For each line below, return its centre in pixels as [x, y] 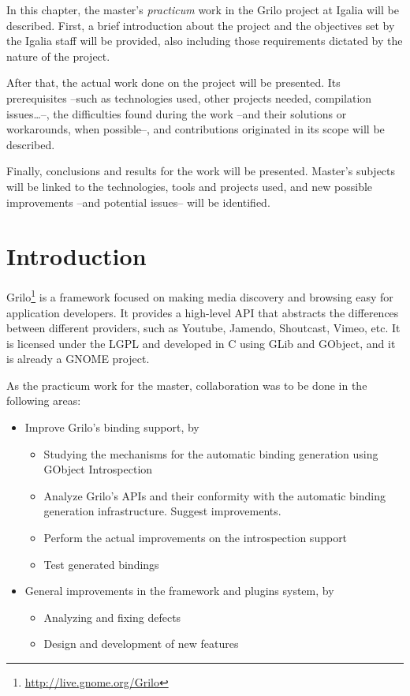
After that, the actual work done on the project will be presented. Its [173, 82]
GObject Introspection [98, 469]
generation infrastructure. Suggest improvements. [162, 511]
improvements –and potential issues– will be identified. [138, 202]
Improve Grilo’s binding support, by [112, 427]
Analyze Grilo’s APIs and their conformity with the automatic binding [215, 495]
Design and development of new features [141, 644]
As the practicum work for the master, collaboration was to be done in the [187, 385]
